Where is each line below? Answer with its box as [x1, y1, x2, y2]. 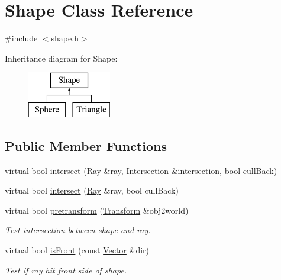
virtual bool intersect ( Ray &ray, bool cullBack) [5, 184, 179, 197]
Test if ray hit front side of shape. [5, 263, 127, 276]
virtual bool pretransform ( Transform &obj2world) [5, 204, 189, 216]
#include [5, 32, 38, 44]
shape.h [51, 32, 79, 44]
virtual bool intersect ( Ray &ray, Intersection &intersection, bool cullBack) [5, 164, 277, 176]
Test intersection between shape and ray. [5, 224, 151, 236]
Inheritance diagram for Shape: [5, 52, 118, 64]
